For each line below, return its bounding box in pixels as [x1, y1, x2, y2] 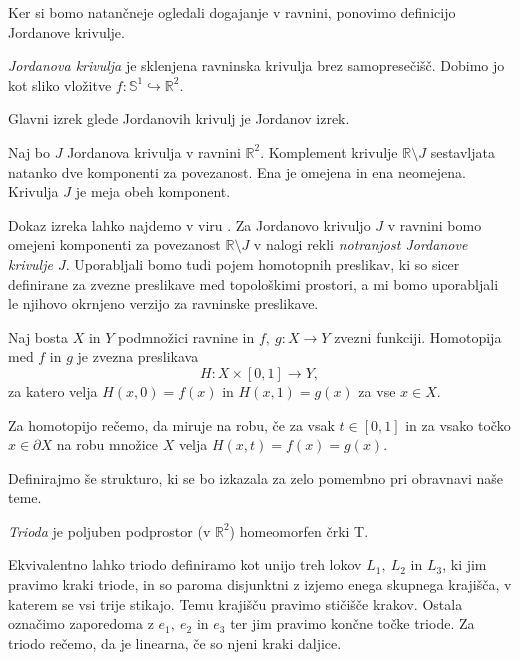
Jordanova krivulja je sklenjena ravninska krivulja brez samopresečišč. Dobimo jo [8, 55, 505, 76]
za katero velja [8, 380, 98, 401]
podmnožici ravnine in [118, 326, 255, 347]
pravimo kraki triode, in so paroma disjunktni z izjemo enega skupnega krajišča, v [8, 574, 512, 595]
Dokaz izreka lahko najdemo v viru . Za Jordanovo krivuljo [8, 214, 371, 235]
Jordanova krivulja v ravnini [67, 141, 241, 162]
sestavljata [430, 141, 495, 162]
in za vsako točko [405, 414, 511, 435]
